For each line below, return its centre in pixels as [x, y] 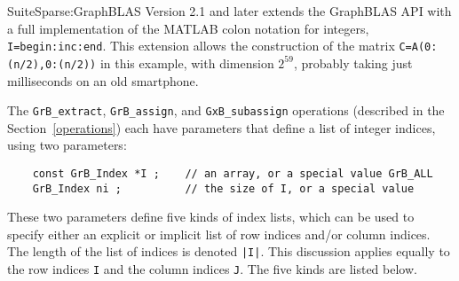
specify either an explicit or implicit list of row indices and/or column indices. [219, 234]
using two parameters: [67, 145]
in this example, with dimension [187, 62]
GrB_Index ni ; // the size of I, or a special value [223, 188]
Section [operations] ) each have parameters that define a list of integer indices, [222, 127]
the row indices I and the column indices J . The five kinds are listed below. [212, 269]
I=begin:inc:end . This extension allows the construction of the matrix [201, 46]
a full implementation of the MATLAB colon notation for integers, [188, 28]
